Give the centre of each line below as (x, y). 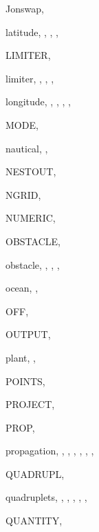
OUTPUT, (28, 334)
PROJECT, (30, 404)
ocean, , (22, 288)
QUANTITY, (34, 521)
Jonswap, (25, 8)
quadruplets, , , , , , (46, 497)
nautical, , (27, 148)
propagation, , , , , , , (50, 451)
